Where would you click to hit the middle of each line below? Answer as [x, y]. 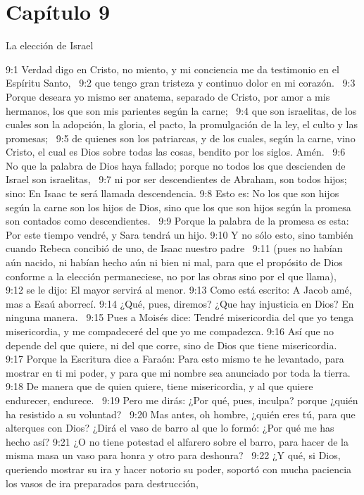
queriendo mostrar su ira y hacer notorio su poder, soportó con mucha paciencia [179, 469]
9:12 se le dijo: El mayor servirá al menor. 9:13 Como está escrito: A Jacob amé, [179, 290]
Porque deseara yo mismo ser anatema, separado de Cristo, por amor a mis [168, 96]
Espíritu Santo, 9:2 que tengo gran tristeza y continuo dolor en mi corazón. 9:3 [181, 83]
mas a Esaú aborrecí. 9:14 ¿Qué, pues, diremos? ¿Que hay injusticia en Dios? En [180, 303]
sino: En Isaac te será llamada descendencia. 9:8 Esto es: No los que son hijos [172, 193]
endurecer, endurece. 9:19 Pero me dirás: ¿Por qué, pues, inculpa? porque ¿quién [182, 400]
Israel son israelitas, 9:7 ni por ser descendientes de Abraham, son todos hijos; [176, 179]
